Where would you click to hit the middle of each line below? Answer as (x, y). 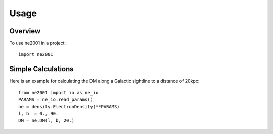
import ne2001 (36, 55)
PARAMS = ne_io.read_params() (56, 100)
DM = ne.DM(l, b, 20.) (47, 121)
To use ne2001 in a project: (37, 43)
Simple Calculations (41, 69)
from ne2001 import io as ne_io (58, 92)
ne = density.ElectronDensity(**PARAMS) (69, 107)
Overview (25, 31)
